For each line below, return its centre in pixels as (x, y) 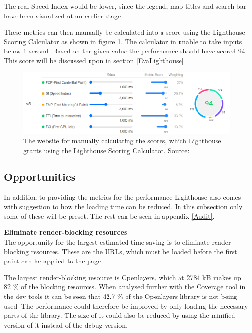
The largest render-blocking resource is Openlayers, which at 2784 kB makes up (123, 277)
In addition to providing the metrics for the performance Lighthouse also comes (123, 197)
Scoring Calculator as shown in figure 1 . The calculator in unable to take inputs (123, 41)
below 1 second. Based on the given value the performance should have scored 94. (126, 51)
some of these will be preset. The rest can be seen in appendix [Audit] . (109, 216)
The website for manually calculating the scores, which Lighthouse (122, 141)
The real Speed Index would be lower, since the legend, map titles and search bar (125, 6)
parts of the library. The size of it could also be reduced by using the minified (120, 315)
